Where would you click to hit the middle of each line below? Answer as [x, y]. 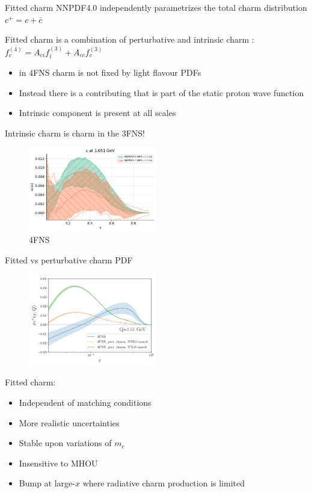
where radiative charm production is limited [164, 483]
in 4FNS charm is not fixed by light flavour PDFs [110, 72]
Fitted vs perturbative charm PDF [69, 259]
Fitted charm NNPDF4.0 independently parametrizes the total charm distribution [156, 7]
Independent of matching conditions [85, 403]
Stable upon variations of [65, 443]
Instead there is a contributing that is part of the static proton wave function [161, 92]
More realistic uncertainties [69, 422]
